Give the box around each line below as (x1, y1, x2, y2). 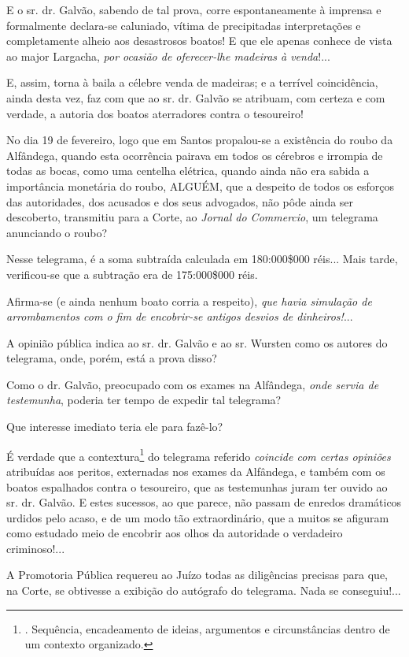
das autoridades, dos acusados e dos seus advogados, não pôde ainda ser (6, 193, 354, 210)
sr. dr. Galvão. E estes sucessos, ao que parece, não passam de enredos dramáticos (6, 494, 402, 510)
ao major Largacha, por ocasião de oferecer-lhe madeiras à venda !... (6, 47, 330, 64)
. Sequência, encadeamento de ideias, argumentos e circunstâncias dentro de (24, 620, 390, 637)
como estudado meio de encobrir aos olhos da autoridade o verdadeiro (6, 525, 343, 541)
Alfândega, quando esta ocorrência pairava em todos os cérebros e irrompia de (6, 147, 383, 163)
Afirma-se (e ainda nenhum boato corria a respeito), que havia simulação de (6, 292, 372, 309)
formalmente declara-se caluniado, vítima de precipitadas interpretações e (6, 17, 361, 33)
